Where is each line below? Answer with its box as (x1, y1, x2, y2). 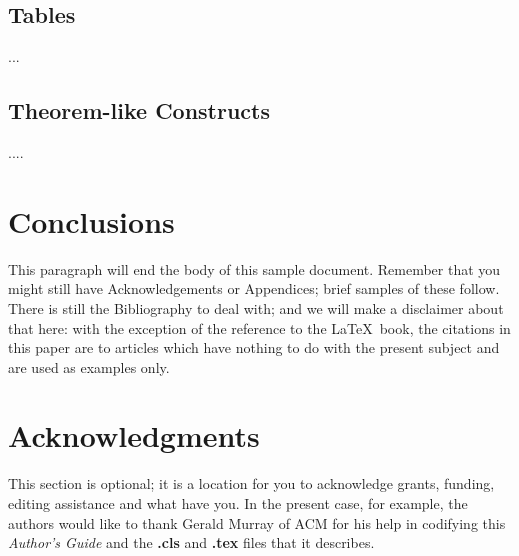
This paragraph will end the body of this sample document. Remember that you (8, 258, 501, 279)
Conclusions (8, 200, 175, 241)
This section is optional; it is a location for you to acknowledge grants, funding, (8, 473, 495, 494)
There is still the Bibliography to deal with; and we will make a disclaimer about (8, 297, 504, 318)
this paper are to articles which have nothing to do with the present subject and (8, 337, 500, 358)
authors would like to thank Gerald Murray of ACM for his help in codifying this (8, 512, 506, 533)
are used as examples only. (8, 356, 170, 377)
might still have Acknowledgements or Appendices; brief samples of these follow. (8, 278, 500, 299)
